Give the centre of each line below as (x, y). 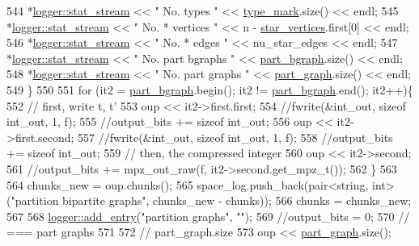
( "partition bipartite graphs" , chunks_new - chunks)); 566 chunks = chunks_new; (209, 200)
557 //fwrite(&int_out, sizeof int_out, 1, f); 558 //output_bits (235, 137)
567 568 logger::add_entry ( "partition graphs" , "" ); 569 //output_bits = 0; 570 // (208, 216)
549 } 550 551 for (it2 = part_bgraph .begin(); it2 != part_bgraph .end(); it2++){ (210, 89)
